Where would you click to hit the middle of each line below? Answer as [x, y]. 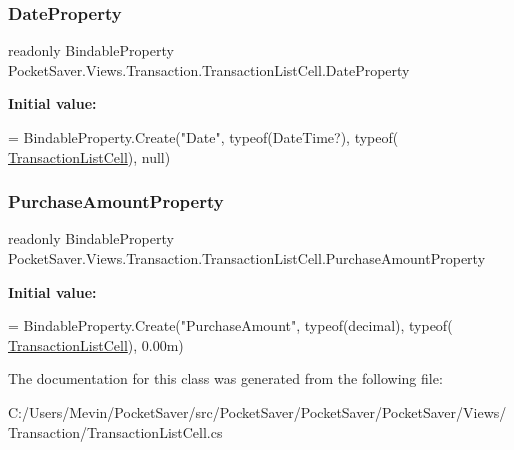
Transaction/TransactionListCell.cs [115, 431]
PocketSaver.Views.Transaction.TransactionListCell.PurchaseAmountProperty [247, 258]
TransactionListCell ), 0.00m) [96, 344]
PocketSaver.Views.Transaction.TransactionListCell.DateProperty [209, 69]
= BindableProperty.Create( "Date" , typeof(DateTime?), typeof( [203, 137]
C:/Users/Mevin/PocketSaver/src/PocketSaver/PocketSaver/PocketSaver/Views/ [257, 411]
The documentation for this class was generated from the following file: [225, 378]
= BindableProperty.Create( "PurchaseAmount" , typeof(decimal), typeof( [230, 325]
